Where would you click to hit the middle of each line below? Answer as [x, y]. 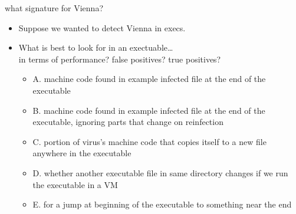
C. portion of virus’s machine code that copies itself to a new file [149, 141]
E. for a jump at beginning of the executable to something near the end [162, 204]
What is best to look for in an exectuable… [96, 47]
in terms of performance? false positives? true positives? [120, 59]
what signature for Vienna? [54, 8]
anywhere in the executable [82, 153]
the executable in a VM [75, 184]
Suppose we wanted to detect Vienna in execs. [102, 27]
